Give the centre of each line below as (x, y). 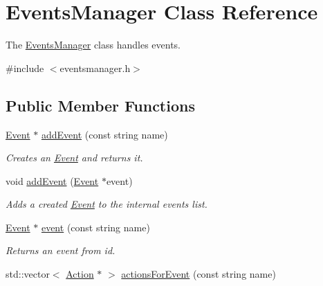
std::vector (28, 274)
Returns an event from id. (61, 250)
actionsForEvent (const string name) (199, 274)
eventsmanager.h (95, 68)
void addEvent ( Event (52, 180)
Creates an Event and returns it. (74, 158)
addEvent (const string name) (104, 134)
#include (25, 68)
